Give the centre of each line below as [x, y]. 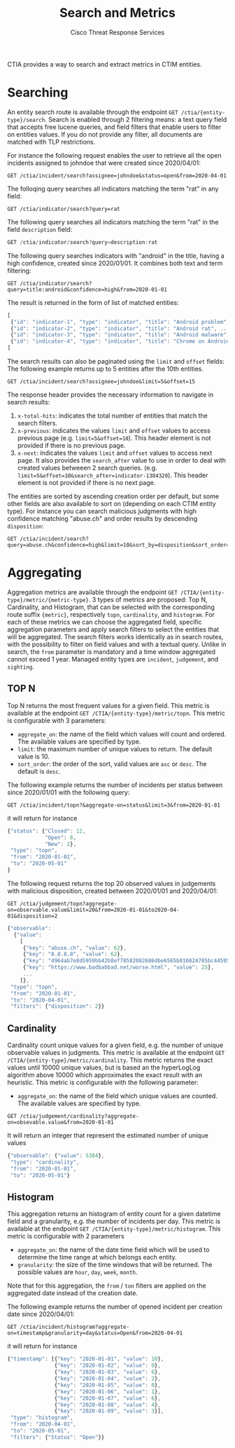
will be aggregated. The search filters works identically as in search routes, [115, 636]
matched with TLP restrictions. [51, 142]
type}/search [26, 120]
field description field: [40, 229]
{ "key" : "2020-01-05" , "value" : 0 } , [107, 1385]
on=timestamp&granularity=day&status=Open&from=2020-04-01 [95, 1333]
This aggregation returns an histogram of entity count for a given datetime [114, 1214]
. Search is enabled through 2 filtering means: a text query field [136, 119]
